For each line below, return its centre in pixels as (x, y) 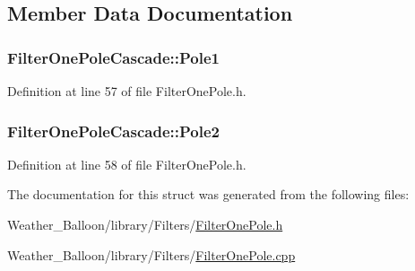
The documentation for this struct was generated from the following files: (208, 194)
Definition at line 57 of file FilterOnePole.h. (127, 91)
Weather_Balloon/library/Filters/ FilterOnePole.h (145, 224)
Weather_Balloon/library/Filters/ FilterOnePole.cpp (151, 254)
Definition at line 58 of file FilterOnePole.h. (127, 164)
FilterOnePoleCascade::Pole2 (113, 131)
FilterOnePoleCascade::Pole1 (113, 57)
